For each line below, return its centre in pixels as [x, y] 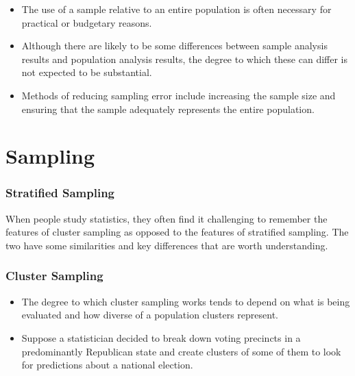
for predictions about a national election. [107, 365]
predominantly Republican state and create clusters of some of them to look [181, 351]
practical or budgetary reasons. [87, 22]
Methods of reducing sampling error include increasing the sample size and [179, 95]
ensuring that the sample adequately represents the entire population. [168, 109]
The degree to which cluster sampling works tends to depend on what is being [186, 301]
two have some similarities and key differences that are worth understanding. [167, 245]
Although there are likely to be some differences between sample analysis [174, 46]
